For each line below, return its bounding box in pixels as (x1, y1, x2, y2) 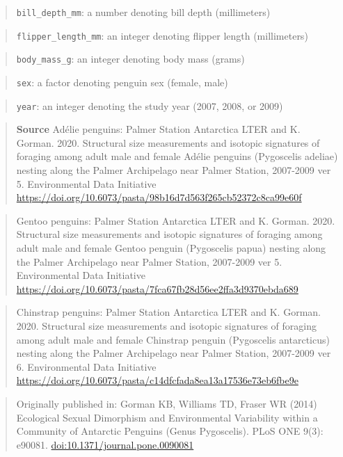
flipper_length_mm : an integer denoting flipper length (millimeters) (16, 28, 308, 42)
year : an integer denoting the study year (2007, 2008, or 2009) (16, 98, 283, 113)
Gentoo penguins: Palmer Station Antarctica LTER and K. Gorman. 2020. (16, 213, 335, 227)
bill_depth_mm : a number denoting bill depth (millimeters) (16, 5, 271, 19)
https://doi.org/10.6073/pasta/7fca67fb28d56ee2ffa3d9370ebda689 (16, 281, 298, 296)
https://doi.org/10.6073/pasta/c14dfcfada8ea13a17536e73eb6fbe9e (16, 373, 298, 387)
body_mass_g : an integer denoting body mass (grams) (16, 51, 245, 66)
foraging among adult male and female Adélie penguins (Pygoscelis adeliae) (16, 149, 338, 163)
